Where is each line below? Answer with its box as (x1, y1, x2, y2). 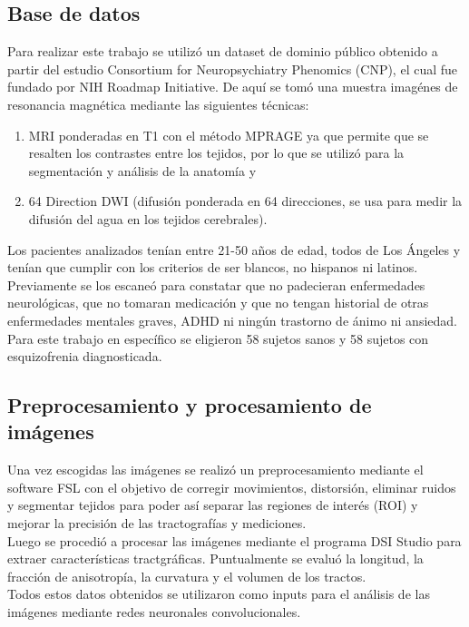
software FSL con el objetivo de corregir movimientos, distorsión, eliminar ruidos (7, 477, 456, 496)
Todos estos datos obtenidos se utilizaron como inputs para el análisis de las (7, 584, 430, 603)
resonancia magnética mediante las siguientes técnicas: (7, 94, 309, 113)
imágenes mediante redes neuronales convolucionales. (7, 603, 301, 622)
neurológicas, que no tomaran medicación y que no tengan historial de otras (7, 293, 429, 312)
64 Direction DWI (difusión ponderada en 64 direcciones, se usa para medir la (28, 191, 463, 211)
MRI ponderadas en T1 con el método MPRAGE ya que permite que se (28, 125, 429, 144)
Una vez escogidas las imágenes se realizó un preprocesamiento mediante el (7, 460, 424, 479)
